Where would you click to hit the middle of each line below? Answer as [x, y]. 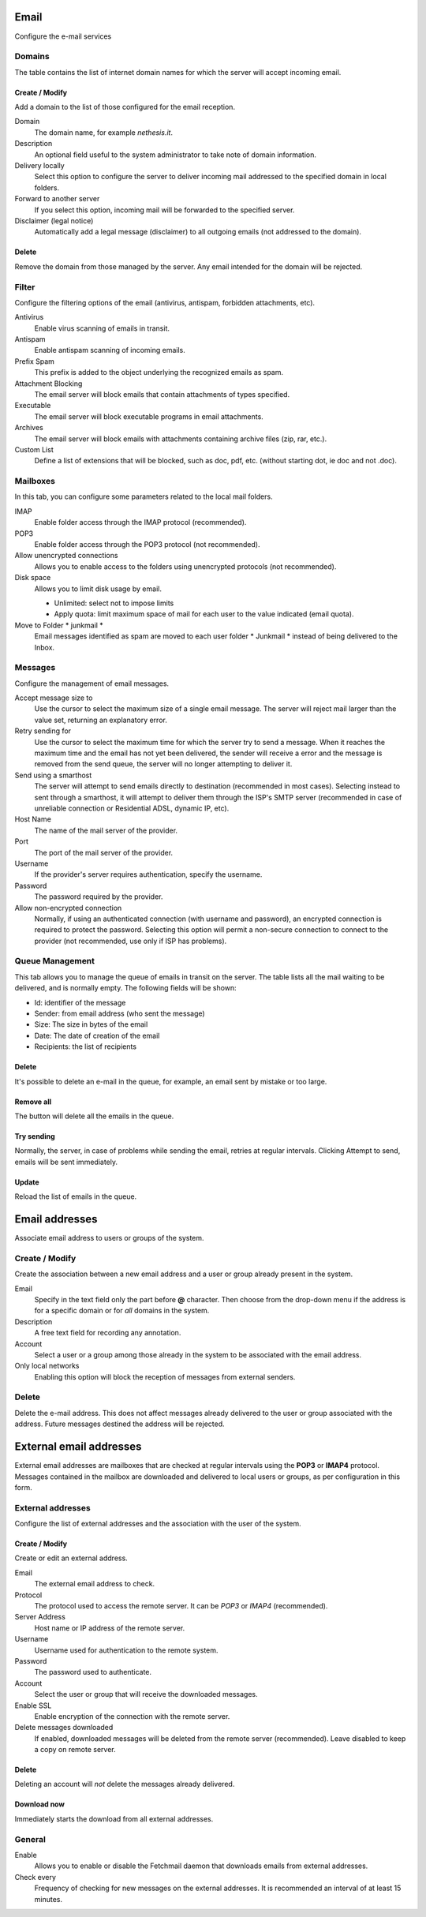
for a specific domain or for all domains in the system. [122, 1311]
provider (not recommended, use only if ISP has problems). [131, 941]
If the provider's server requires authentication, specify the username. [148, 874]
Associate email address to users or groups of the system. [109, 1238]
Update [27, 1182]
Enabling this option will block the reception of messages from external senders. [165, 1376]
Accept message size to [54, 698]
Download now [39, 1804]
